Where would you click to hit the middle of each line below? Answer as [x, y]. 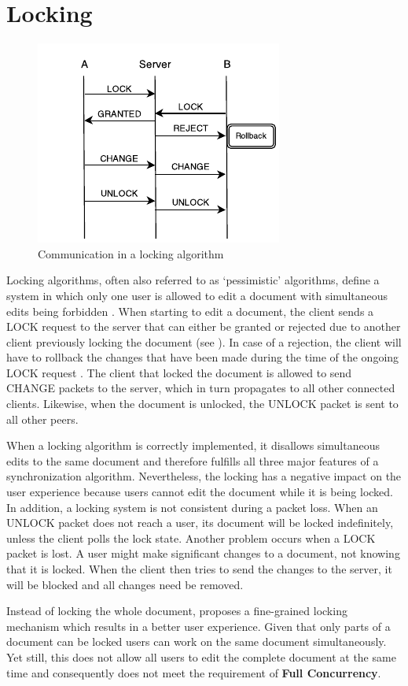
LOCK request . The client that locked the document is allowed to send [179, 372]
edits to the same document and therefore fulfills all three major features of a [193, 460]
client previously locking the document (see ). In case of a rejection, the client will [204, 341]
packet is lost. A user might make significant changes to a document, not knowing [203, 553]
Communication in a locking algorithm [131, 253]
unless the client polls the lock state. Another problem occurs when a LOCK [191, 538]
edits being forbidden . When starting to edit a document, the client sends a [190, 311]
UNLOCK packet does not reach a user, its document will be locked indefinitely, [200, 523]
